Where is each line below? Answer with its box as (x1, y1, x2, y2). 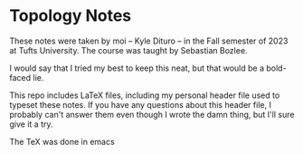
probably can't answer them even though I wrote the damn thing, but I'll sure (9, 109, 295, 120)
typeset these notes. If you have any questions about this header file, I (9, 99, 271, 110)
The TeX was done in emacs (9, 136, 115, 147)
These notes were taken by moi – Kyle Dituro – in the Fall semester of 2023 (9, 35, 289, 46)
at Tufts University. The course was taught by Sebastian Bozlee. (9, 44, 248, 55)
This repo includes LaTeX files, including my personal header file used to (9, 90, 280, 101)
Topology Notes (9, 5, 132, 26)
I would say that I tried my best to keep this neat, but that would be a (9, 63, 265, 73)
